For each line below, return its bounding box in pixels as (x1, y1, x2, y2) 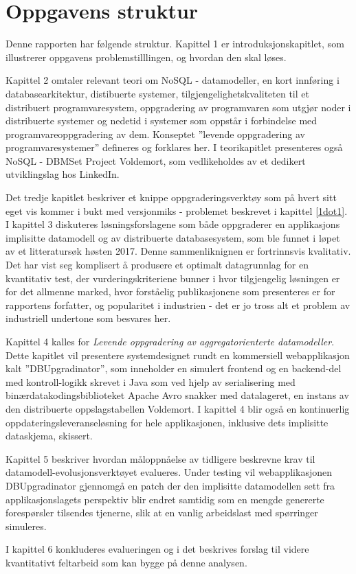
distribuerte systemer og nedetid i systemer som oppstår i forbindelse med (5, 113, 318, 128)
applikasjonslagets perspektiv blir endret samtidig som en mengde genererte (5, 492, 324, 506)
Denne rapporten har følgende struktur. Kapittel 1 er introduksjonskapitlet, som (5, 36, 344, 51)
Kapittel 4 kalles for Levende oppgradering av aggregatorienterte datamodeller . (5, 334, 335, 348)
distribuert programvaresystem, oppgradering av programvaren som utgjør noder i (5, 100, 351, 114)
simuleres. (5, 518, 47, 533)
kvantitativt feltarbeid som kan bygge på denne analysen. (5, 555, 247, 569)
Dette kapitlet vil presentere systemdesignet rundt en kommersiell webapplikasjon (5, 347, 350, 362)
